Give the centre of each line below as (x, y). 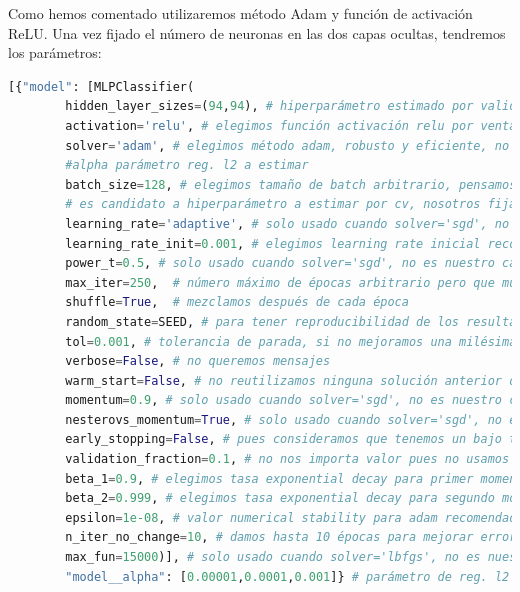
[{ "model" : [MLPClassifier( (101, 86)
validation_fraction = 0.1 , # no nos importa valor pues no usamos (287, 459)
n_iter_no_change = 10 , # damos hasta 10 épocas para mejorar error (291, 537)
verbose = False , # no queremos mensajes (198, 361)
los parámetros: (55, 52)
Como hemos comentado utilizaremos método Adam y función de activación (240, 13)
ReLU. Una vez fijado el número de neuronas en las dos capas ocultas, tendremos (257, 32)
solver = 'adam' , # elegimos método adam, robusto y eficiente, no (287, 145)
